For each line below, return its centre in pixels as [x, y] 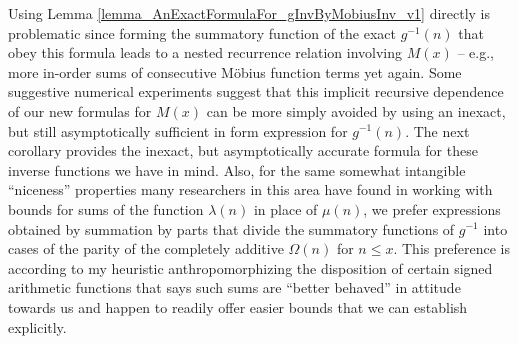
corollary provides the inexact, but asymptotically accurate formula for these [243, 150]
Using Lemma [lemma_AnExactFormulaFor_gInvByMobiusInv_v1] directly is [249, 13]
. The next [437, 130]
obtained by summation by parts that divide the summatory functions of [231, 228]
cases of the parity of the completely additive [146, 248]
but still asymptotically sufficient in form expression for [178, 130]
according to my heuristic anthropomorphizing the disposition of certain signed [250, 267]
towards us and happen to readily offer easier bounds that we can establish [238, 306]
